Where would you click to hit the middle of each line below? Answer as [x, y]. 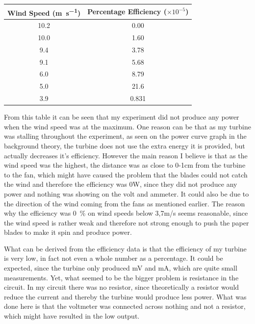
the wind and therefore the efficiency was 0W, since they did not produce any [121, 184]
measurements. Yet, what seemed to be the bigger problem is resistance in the [121, 277]
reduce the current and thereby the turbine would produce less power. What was [125, 296]
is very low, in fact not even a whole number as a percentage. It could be [114, 258]
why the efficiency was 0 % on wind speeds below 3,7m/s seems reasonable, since [126, 213]
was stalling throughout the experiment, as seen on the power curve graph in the [125, 136]
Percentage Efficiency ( [127, 12]
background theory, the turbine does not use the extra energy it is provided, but [125, 145]
